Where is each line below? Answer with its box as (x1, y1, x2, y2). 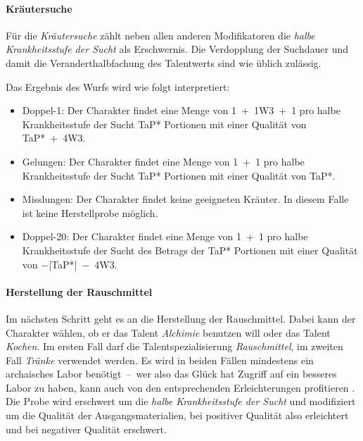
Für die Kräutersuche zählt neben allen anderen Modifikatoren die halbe (6, 27, 315, 42)
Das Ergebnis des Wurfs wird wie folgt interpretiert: (6, 79, 230, 94)
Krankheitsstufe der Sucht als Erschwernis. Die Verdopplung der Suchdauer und (6, 42, 349, 56)
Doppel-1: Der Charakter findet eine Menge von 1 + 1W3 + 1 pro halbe (22, 103, 340, 118)
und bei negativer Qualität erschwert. (6, 421, 167, 436)
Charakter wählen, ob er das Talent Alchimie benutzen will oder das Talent (6, 325, 331, 340)
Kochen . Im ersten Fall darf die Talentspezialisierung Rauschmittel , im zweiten (6, 339, 343, 354)
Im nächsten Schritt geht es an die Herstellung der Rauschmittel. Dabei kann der (6, 311, 356, 325)
